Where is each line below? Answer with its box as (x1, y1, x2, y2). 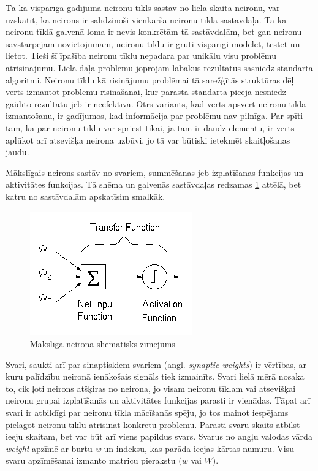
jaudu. (6, 145, 29, 158)
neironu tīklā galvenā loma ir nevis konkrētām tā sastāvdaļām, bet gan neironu (6, 25, 302, 38)
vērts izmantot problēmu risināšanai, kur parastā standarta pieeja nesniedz (6, 85, 287, 98)
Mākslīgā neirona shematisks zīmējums (30, 337, 175, 350)
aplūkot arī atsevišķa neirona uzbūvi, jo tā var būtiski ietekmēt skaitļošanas (6, 133, 290, 146)
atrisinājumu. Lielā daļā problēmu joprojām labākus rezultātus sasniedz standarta (6, 61, 313, 74)
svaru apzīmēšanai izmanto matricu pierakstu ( (6, 454, 182, 467)
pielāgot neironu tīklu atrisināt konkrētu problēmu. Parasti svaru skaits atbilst (6, 418, 300, 431)
